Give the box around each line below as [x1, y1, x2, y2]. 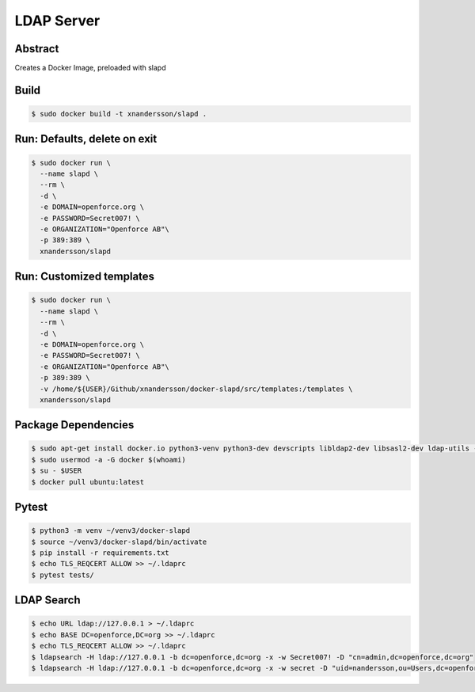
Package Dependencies [14, 418, 135, 432]
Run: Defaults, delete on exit [14, 132, 158, 146]
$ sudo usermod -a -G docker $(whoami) [31, 455, 186, 464]
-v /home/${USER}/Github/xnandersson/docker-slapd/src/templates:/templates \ [40, 384, 353, 394]
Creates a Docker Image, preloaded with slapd [14, 63, 166, 73]
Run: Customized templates [14, 270, 154, 283]
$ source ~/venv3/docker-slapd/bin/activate [31, 537, 207, 546]
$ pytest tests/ [31, 570, 95, 580]
